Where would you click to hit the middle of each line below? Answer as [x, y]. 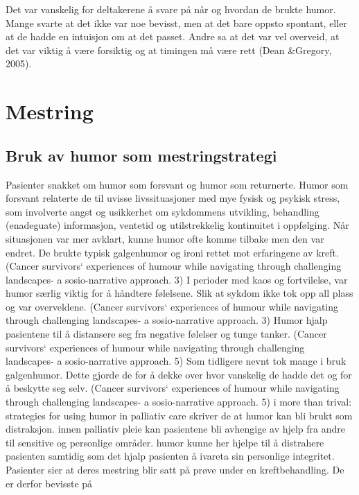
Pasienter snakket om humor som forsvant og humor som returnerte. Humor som [177, 184]
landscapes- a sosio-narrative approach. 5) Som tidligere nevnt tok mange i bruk [176, 361]
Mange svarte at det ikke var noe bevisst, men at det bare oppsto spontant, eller [176, 23]
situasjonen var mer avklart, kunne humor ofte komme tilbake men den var [165, 238]
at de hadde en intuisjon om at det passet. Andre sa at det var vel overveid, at [173, 36]
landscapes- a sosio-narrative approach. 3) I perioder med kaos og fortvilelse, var [177, 279]
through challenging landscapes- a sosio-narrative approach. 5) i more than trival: [179, 402]
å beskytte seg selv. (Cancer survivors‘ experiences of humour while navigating [173, 388]
